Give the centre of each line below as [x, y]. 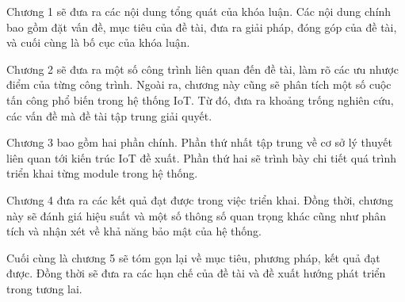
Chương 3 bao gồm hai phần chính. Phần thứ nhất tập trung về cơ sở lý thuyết [199, 142]
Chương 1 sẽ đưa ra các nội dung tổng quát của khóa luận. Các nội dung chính [199, 11]
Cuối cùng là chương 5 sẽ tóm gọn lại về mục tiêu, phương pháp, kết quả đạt [193, 257]
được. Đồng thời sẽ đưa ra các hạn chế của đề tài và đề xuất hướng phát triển [196, 273]
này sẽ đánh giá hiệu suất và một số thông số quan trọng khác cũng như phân [197, 215]
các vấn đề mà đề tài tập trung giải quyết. [109, 115]
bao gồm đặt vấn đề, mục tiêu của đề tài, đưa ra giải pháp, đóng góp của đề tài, [202, 27]
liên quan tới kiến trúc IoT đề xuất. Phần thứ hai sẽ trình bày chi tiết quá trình [202, 157]
